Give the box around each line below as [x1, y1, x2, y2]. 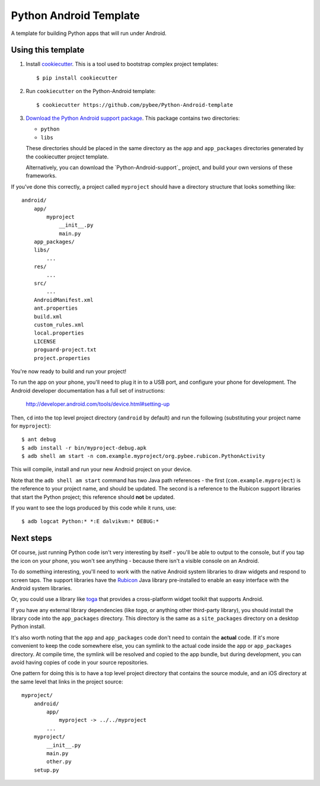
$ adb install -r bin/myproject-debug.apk [21, 444, 147, 451]
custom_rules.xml [33, 322, 84, 328]
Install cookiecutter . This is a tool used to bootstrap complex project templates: [25, 61, 219, 68]
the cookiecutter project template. [25, 153, 109, 160]
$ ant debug [21, 436, 56, 443]
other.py [46, 758, 72, 765]
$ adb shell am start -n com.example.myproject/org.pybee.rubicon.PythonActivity [21, 453, 265, 460]
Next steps [11, 533, 52, 543]
